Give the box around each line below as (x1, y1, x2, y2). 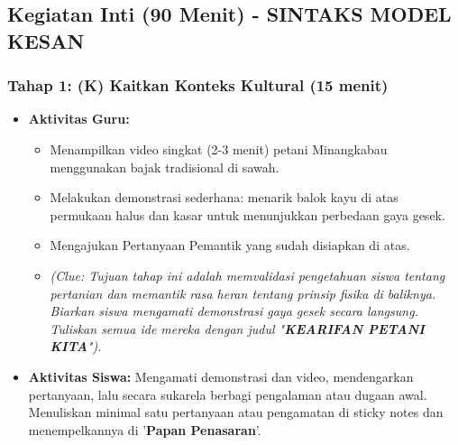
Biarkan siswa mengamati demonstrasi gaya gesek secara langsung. (50, 301, 418, 320)
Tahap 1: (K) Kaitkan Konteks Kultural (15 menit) (7, 74, 389, 97)
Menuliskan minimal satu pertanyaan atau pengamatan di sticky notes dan (28, 403, 444, 422)
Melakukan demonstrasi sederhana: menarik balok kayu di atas (50, 188, 398, 207)
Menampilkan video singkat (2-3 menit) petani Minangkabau (50, 139, 388, 158)
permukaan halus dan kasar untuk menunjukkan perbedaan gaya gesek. (50, 205, 445, 224)
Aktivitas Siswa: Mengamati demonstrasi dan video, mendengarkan (28, 366, 414, 385)
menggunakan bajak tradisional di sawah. (50, 157, 279, 176)
